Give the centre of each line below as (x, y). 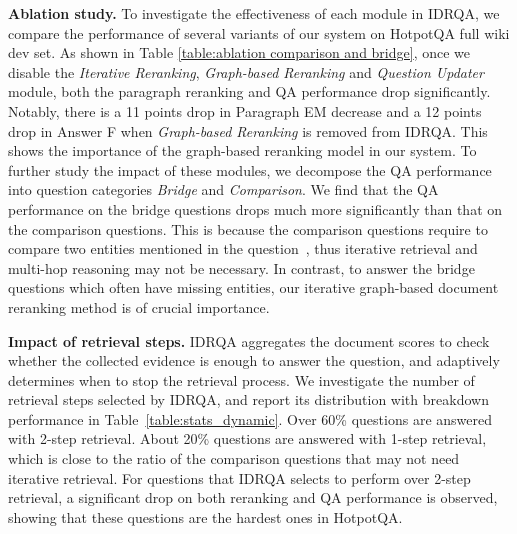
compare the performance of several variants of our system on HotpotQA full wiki (259, 32)
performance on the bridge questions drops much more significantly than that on (255, 208)
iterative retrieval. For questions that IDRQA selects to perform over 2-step (239, 477)
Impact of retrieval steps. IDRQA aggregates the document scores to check (249, 340)
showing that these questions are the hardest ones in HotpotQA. (205, 516)
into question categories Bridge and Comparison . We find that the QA (223, 189)
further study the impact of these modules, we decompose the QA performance (250, 169)
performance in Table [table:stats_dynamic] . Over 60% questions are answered (250, 418)
